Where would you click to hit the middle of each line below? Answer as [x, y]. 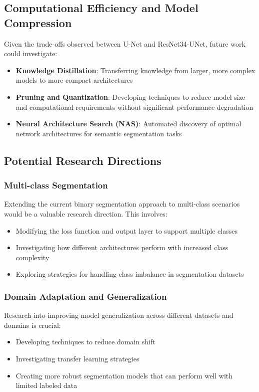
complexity [32, 257]
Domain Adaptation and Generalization [85, 296]
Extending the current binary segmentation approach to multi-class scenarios [122, 204]
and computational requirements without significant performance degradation [134, 107]
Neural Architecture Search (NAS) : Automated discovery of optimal [128, 124]
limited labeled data [46, 385]
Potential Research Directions [83, 160]
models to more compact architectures [74, 80]
